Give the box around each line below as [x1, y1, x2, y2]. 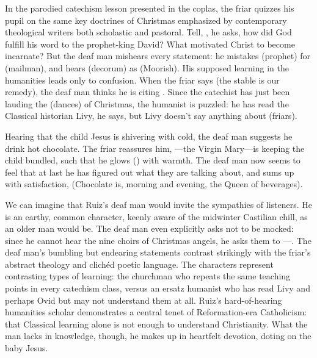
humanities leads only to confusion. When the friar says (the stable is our [5, 73, 280, 86]
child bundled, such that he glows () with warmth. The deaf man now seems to [5, 154, 301, 166]
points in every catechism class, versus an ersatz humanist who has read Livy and [5, 282, 310, 295]
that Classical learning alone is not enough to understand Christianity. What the [5, 317, 308, 330]
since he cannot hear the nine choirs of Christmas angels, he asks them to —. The [5, 234, 312, 246]
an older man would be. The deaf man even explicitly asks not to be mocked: [5, 222, 294, 235]
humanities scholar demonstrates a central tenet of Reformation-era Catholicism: [5, 306, 307, 318]
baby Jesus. [5, 342, 48, 354]
